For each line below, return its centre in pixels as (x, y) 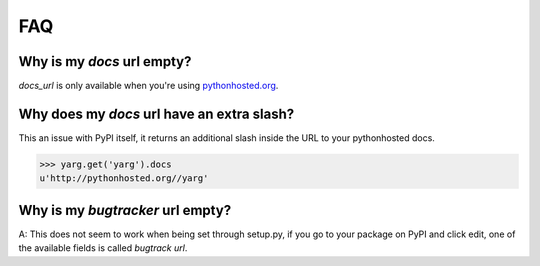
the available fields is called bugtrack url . (103, 248)
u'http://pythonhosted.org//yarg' (124, 178)
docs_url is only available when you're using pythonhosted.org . (148, 86)
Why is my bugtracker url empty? (125, 210)
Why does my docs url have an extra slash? (156, 113)
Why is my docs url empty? (105, 61)
